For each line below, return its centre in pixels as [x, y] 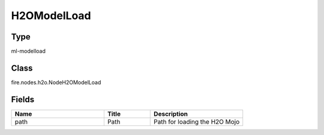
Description [171, 113]
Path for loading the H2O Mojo [197, 121]
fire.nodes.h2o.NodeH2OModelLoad [56, 82]
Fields [23, 99]
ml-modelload [28, 51]
